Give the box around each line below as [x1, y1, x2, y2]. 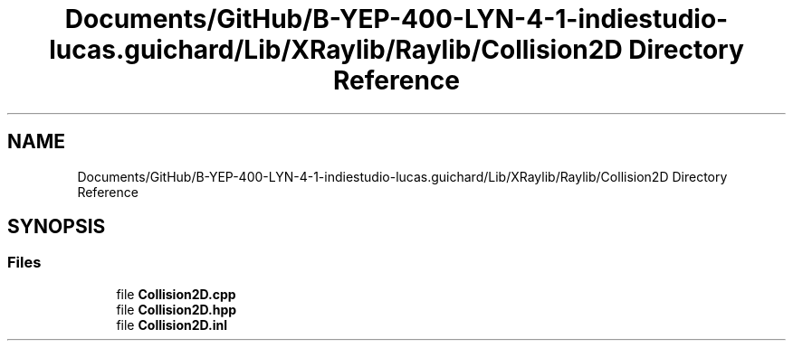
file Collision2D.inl [116, 316, 228, 333]
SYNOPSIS [7, 215, 106, 239]
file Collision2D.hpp [116, 301, 237, 317]
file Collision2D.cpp [116, 286, 236, 302]
